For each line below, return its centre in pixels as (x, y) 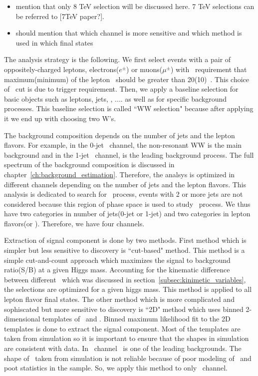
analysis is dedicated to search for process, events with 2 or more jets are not (124, 194)
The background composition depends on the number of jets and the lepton (120, 135)
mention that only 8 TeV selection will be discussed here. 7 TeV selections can (135, 6)
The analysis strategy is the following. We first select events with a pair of (118, 59)
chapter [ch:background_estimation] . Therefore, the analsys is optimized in (120, 174)
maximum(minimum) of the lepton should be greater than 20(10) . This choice (127, 79)
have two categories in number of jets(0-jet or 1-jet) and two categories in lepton (127, 214)
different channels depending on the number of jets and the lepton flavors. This (125, 184)
